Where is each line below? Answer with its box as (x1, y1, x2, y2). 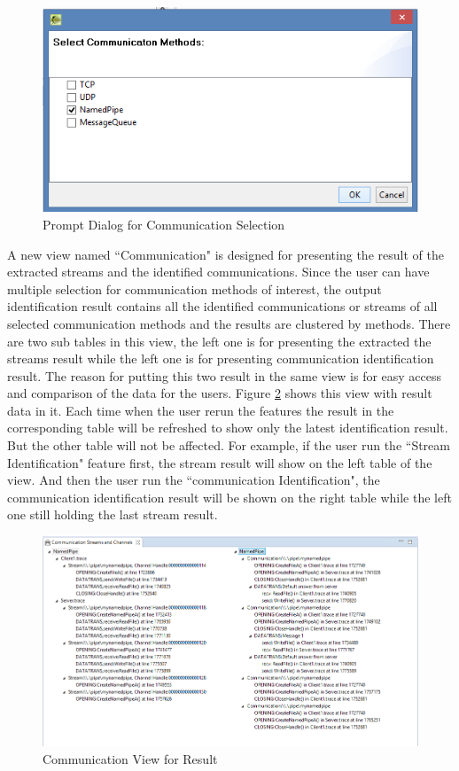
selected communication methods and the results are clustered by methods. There (7, 314, 451, 332)
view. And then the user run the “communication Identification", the (7, 471, 380, 489)
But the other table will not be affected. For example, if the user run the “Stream (7, 436, 450, 455)
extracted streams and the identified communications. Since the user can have (7, 262, 430, 281)
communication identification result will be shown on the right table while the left (7, 487, 452, 506)
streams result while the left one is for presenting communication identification (7, 349, 434, 368)
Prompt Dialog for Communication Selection (43, 214, 285, 233)
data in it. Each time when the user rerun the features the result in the (7, 401, 394, 419)
